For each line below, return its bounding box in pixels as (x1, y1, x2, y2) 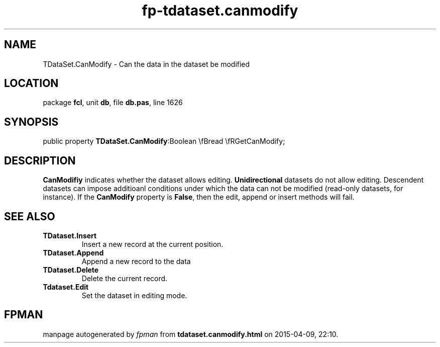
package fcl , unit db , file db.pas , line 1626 (43, 98, 183, 107)
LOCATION (4, 77, 59, 90)
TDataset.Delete (43, 265, 99, 274)
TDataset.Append (43, 248, 104, 257)
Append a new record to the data (81, 256, 191, 266)
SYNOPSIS (4, 115, 59, 128)
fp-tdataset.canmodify (142, 2, 298, 19)
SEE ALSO (4, 210, 55, 223)
